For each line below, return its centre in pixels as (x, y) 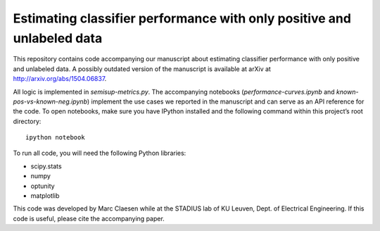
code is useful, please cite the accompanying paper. (89, 218)
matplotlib (45, 196)
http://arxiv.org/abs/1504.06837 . (60, 79)
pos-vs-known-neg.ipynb (50, 101)
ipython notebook (55, 138)
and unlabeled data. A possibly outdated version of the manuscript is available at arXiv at (142, 69)
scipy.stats (46, 166)
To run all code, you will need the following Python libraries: (100, 153)
